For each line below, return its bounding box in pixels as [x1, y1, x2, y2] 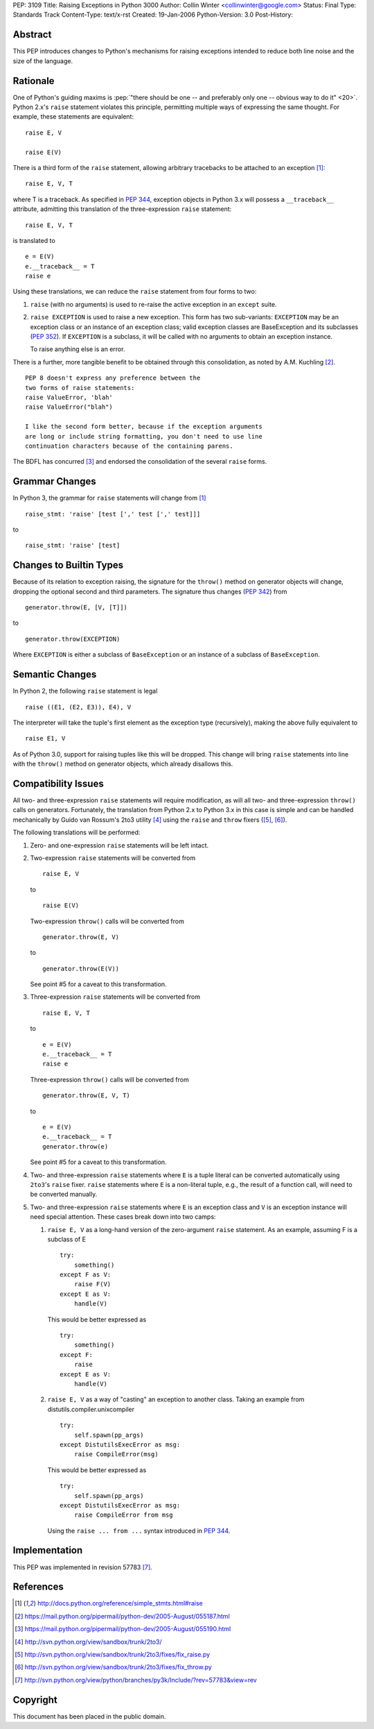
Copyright [12, 1694, 58, 1705]
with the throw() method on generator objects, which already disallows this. [12, 760, 233, 768]
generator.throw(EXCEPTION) [25, 635, 121, 643]
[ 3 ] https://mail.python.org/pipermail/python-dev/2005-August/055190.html [15, 1625, 231, 1633]
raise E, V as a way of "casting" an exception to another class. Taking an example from [47, 1395, 305, 1403]
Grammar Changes [12, 475, 96, 487]
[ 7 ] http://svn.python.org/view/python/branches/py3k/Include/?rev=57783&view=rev [15, 1676, 258, 1684]
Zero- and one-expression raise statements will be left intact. [30, 841, 209, 850]
